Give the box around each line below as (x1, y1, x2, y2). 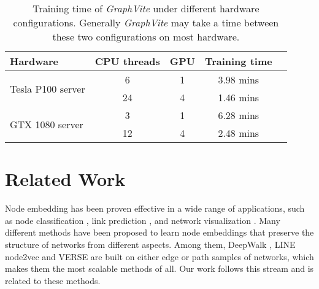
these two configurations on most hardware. (52, 29, 240, 44)
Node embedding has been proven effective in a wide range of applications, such (5, 202, 305, 215)
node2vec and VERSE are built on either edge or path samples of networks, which (5, 250, 314, 263)
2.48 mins (218, 126, 259, 140)
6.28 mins (218, 108, 259, 122)
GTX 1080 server (10, 117, 83, 131)
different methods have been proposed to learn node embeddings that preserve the (5, 226, 314, 239)
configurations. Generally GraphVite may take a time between (13, 15, 279, 29)
